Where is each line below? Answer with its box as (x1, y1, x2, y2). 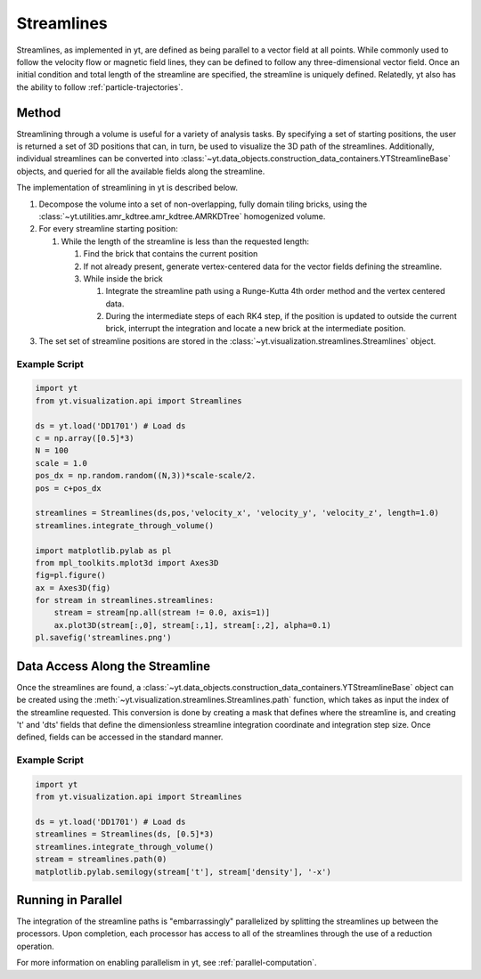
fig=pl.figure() (35, 570, 107, 581)
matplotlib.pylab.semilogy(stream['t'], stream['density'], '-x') (35, 867, 331, 877)
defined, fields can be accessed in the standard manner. (16, 731, 224, 743)
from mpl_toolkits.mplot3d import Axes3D (35, 558, 219, 567)
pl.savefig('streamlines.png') (35, 632, 173, 643)
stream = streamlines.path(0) (35, 854, 167, 864)
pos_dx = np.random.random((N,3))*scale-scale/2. (35, 470, 257, 481)
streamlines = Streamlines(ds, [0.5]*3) (35, 829, 214, 839)
